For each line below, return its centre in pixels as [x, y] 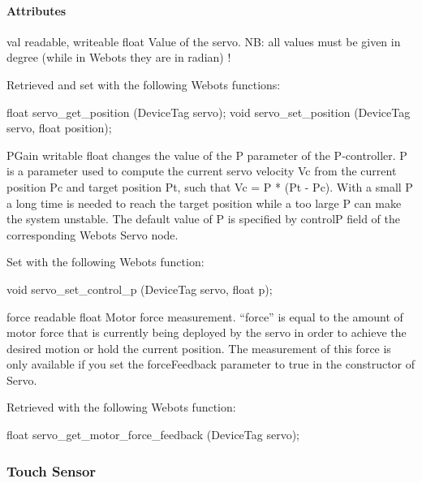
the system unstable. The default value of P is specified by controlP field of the [203, 219]
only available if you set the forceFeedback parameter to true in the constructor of [211, 364]
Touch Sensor [52, 470]
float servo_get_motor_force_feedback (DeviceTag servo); [153, 435]
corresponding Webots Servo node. [93, 234]
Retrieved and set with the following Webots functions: [144, 84]
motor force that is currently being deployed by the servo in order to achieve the [207, 332]
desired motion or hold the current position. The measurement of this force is [199, 348]
